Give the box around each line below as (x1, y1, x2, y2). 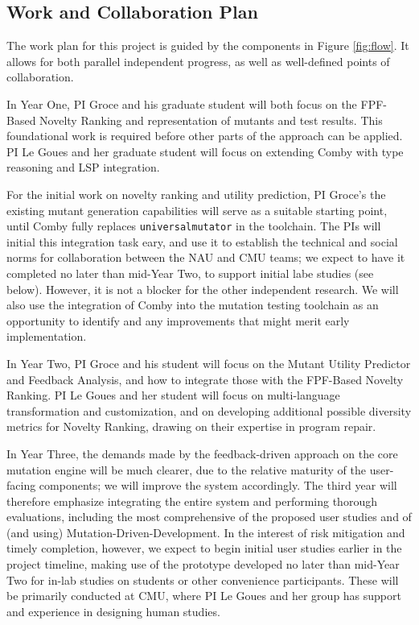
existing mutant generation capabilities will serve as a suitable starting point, (6, 201, 388, 218)
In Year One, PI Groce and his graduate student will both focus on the (6, 95, 357, 112)
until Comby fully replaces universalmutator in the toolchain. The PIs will (6, 217, 381, 234)
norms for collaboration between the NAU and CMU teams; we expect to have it (6, 249, 405, 266)
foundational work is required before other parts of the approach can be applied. (6, 127, 403, 144)
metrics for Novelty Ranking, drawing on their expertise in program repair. (6, 418, 376, 435)
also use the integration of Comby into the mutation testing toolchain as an (6, 296, 379, 313)
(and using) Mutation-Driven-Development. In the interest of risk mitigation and (6, 524, 405, 540)
